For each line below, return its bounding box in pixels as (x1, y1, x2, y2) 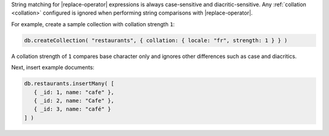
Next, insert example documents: (11, 64, 94, 71)
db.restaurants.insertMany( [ (24, 80, 115, 87)
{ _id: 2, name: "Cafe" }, (34, 97, 115, 104)
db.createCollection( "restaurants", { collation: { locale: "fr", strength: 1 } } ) (24, 37, 288, 44)
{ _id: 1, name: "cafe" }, (34, 88, 115, 96)
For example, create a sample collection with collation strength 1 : (11, 20, 175, 27)
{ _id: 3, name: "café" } (34, 106, 111, 113)
